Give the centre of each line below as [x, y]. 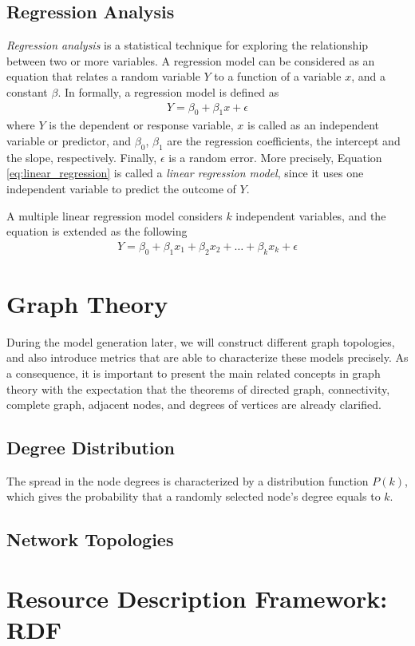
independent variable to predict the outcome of [121, 188]
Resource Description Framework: [197, 598]
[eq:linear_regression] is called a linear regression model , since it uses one [185, 173]
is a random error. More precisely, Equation [275, 157]
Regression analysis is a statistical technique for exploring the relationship [188, 45]
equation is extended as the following [97, 231]
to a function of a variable [278, 76]
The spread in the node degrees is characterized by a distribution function [188, 480]
